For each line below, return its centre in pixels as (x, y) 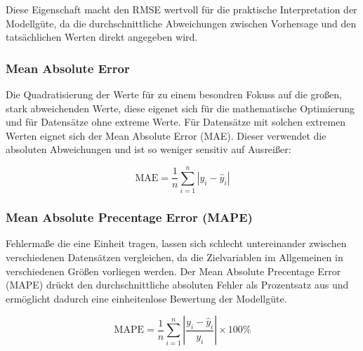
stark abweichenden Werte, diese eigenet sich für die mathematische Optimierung (180, 108)
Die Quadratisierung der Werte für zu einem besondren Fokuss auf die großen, (174, 94)
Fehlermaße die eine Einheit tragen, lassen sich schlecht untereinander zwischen (176, 243)
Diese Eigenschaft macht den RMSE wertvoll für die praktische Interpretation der (181, 9)
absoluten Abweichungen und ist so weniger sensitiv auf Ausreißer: (148, 149)
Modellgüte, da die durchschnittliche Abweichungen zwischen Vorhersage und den (181, 23)
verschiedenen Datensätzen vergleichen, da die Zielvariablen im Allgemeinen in (174, 257)
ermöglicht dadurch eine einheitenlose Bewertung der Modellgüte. (146, 298)
